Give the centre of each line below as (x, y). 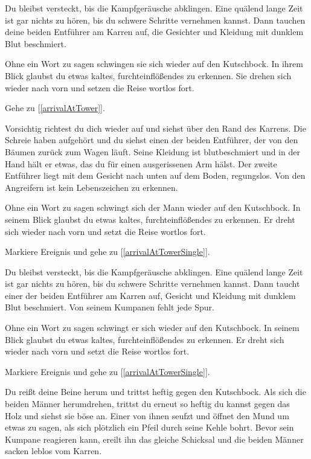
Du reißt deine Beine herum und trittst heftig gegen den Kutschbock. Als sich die (155, 392)
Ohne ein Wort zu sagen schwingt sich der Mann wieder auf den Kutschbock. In (153, 207)
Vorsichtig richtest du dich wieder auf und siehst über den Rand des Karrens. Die (155, 128)
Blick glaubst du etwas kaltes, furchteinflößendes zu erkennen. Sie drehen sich (148, 75)
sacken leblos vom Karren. (53, 451)
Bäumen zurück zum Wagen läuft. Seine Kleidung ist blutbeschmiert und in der (152, 151)
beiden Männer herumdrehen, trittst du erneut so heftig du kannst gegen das (147, 404)
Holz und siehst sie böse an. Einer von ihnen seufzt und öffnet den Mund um (147, 415)
